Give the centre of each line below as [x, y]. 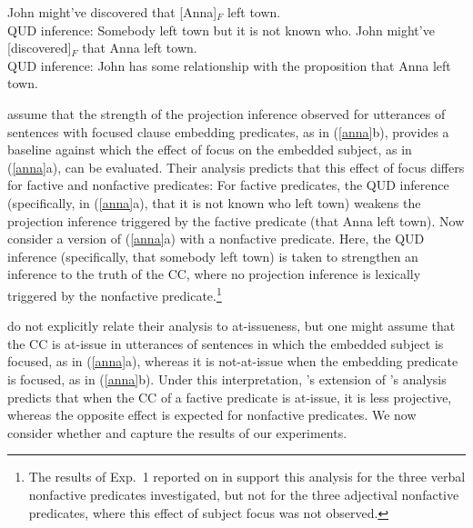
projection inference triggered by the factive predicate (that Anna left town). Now [236, 220]
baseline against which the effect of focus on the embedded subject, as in [210, 149]
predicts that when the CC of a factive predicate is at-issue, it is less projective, [230, 397]
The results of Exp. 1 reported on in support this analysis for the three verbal [247, 477]
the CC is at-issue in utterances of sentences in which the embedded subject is [226, 343]
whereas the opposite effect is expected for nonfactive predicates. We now [212, 415]
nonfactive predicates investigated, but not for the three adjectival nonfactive [244, 494]
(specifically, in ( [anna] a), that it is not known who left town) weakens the [214, 202]
